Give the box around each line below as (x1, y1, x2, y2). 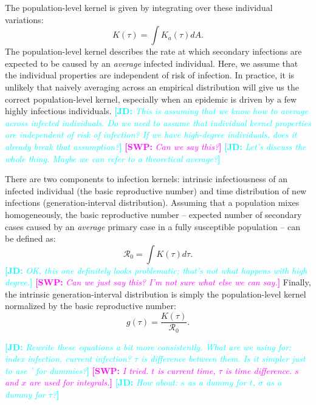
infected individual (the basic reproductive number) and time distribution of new (5, 184, 307, 197)
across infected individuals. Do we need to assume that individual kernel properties (5, 116, 311, 129)
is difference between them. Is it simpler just (141, 352, 306, 365)
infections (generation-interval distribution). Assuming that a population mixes (5, 196, 300, 209)
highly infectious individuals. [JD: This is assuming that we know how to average (5, 104, 308, 117)
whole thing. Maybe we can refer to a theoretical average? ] (5, 152, 221, 165)
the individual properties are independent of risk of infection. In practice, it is (5, 69, 295, 81)
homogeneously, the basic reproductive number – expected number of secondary (5, 208, 302, 220)
